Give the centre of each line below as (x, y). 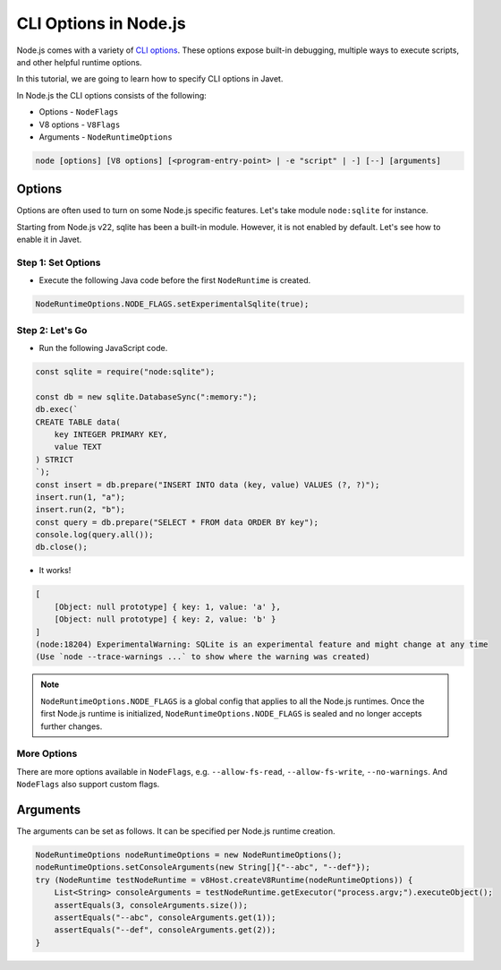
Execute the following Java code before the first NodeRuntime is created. (175, 280)
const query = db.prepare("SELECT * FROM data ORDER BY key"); (177, 522)
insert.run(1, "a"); (80, 497)
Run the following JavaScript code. (103, 348)
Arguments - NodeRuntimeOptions (106, 137)
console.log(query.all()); (94, 535)
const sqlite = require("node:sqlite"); (125, 372)
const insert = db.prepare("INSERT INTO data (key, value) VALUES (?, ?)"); (208, 485)
